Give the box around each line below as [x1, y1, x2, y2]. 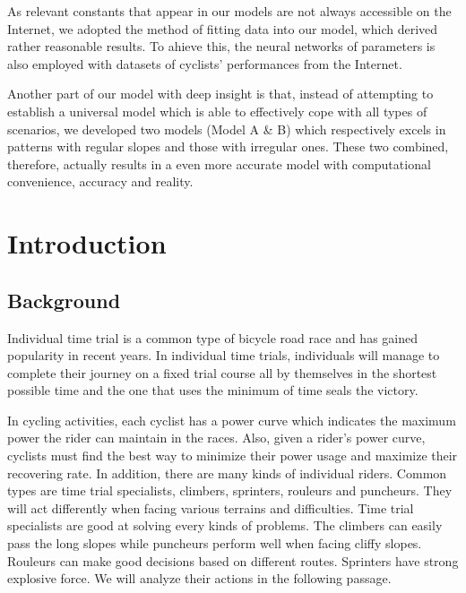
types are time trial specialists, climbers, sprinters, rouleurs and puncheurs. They [7, 481, 453, 500]
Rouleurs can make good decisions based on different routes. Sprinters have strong [7, 551, 459, 570]
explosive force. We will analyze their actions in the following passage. [7, 569, 392, 588]
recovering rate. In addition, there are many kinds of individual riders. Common [7, 463, 447, 482]
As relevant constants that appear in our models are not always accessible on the [7, 2, 452, 20]
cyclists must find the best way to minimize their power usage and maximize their [7, 446, 458, 465]
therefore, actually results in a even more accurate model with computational [7, 154, 431, 173]
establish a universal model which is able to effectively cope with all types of [7, 101, 427, 120]
